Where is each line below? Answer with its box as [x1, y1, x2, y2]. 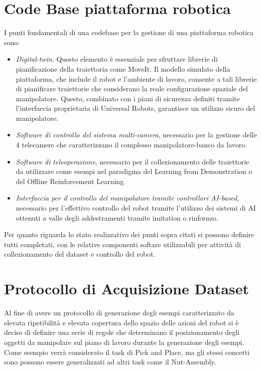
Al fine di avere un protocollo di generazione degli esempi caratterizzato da [4, 307, 234, 318]
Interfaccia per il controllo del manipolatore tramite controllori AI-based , [16, 193, 239, 203]
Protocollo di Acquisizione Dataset [4, 278, 249, 299]
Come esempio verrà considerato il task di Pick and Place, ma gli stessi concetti [4, 346, 249, 357]
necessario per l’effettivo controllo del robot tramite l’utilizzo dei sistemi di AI [16, 203, 256, 213]
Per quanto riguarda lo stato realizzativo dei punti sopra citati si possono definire [4, 229, 254, 240]
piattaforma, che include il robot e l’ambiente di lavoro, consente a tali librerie [16, 73, 257, 84]
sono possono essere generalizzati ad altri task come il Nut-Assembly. [4, 356, 216, 367]
